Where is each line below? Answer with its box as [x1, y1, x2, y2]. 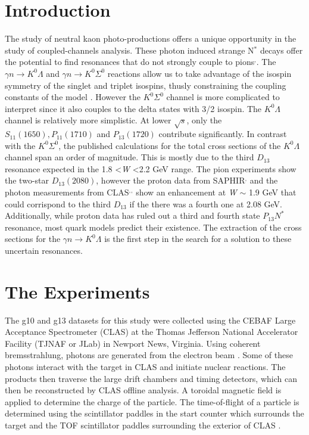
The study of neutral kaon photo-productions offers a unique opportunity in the [5, 32, 296, 45]
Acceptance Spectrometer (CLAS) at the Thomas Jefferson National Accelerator [5, 325, 298, 338]
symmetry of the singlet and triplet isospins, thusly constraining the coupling [5, 79, 286, 91]
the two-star [5, 174, 49, 187]
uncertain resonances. [5, 244, 83, 256]
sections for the [5, 232, 61, 245]
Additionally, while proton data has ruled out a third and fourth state [5, 209, 260, 222]
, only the [186, 114, 222, 126]
